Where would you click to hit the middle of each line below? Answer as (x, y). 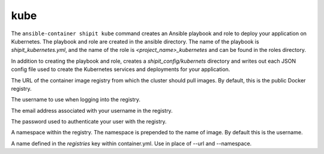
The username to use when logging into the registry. (76, 100)
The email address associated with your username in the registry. (92, 110)
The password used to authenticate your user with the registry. (89, 122)
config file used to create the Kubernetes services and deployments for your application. (121, 69)
